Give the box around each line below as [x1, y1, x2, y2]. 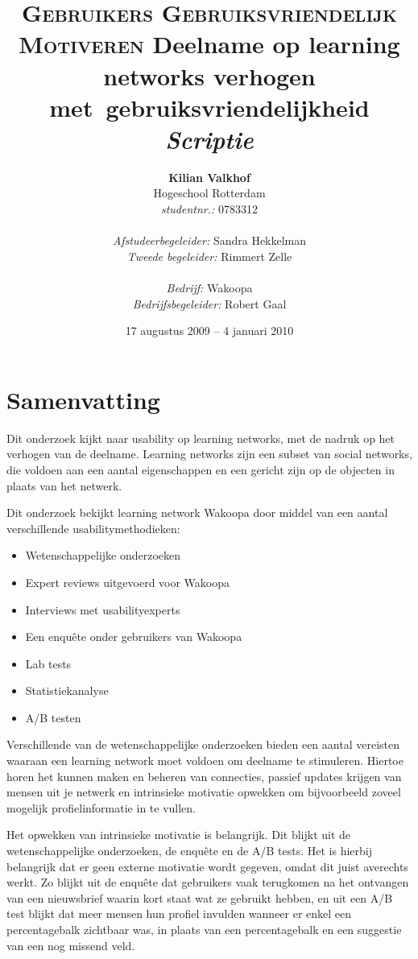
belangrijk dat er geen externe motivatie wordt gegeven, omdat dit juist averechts [6, 858, 408, 874]
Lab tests [25, 655, 72, 672]
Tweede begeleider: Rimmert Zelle [126, 247, 292, 264]
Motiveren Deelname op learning [19, 27, 400, 60]
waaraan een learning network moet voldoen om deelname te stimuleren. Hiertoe [6, 752, 404, 769]
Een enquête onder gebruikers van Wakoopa [25, 628, 242, 645]
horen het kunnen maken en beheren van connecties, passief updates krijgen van [6, 767, 402, 784]
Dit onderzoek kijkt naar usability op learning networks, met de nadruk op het [6, 429, 395, 446]
